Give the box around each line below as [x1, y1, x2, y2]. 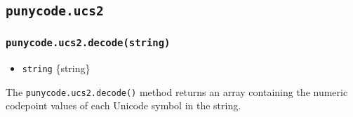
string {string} [22, 61, 91, 76]
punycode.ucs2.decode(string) [6, 37, 171, 49]
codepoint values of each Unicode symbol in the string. [6, 98, 241, 113]
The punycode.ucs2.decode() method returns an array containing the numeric [6, 84, 348, 99]
